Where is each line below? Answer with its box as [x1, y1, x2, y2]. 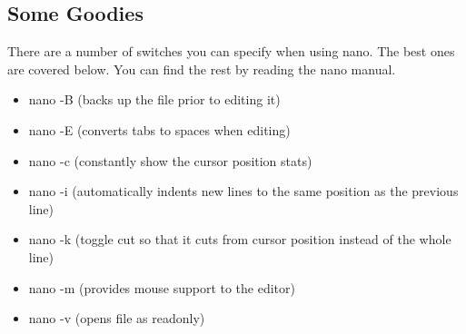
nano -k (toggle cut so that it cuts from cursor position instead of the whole [28, 230, 451, 249]
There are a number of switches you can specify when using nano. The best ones [7, 42, 455, 61]
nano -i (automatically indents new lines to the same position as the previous [28, 182, 459, 201]
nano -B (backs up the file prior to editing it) [28, 90, 281, 109]
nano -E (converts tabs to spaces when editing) [28, 120, 291, 139]
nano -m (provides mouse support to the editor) [28, 278, 295, 297]
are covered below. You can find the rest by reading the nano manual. [7, 59, 396, 78]
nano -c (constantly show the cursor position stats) [28, 151, 312, 170]
